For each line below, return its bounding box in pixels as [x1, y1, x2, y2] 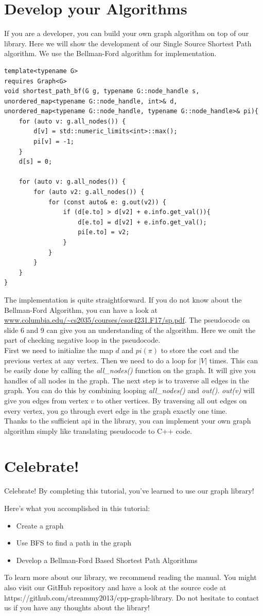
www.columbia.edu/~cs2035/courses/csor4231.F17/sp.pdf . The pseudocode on [4, 314, 250, 325]
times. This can [209, 355, 258, 365]
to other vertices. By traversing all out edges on [96, 395, 247, 406]
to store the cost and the [161, 344, 239, 355]
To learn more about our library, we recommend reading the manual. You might [4, 572, 257, 583]
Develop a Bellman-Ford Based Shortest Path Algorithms [16, 554, 198, 565]
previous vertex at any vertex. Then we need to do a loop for [4, 355, 197, 365]
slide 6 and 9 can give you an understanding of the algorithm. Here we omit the [4, 324, 256, 335]
